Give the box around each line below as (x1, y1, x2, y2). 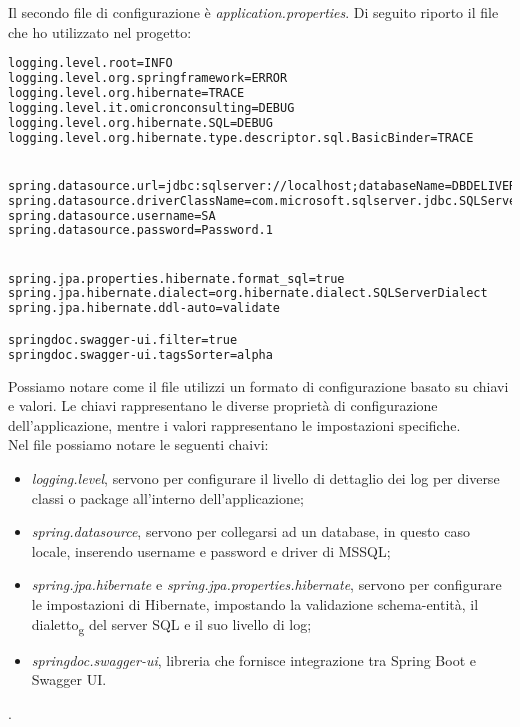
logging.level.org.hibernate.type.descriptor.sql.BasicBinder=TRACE (8, 130, 474, 145)
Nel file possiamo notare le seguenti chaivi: (8, 434, 269, 455)
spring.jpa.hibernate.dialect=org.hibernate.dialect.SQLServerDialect (8, 286, 488, 301)
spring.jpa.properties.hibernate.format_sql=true (8, 271, 345, 286)
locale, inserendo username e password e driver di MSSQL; (31, 540, 391, 561)
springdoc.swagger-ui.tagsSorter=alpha (8, 347, 273, 362)
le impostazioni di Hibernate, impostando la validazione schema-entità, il (31, 593, 479, 614)
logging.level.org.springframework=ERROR (8, 71, 288, 86)
